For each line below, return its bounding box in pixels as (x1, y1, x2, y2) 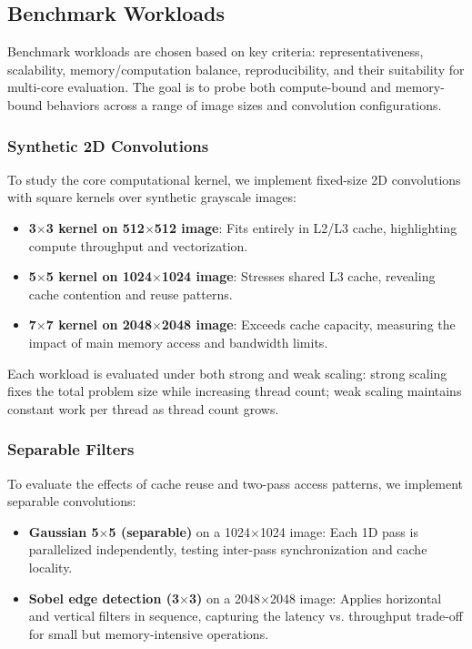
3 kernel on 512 (45, 218, 145, 237)
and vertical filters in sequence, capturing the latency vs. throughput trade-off (28, 606, 464, 625)
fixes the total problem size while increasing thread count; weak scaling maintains (7, 381, 462, 401)
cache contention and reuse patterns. (28, 284, 233, 303)
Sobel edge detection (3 (28, 588, 180, 607)
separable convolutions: (7, 492, 136, 511)
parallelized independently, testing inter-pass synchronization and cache (28, 540, 427, 559)
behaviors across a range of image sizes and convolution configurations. (46, 95, 442, 114)
